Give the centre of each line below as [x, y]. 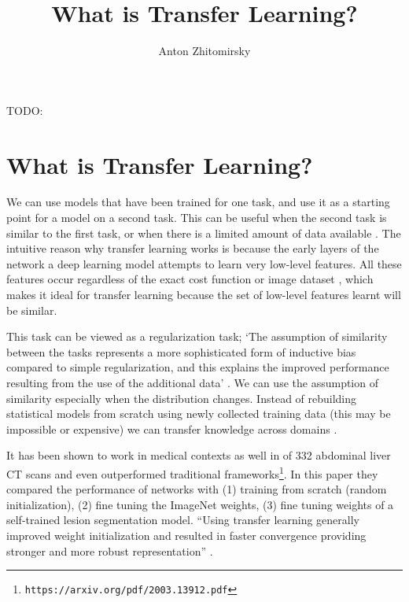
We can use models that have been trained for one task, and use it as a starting [198, 202]
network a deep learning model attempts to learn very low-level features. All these [204, 263]
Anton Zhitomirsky [204, 51]
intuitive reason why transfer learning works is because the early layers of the [193, 248]
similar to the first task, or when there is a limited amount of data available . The [204, 233]
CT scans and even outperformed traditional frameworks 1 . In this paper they [192, 472]
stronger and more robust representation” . [110, 550]
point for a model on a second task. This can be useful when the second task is [197, 218]
